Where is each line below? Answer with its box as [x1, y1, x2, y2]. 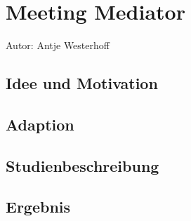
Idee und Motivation [6, 72, 158, 94]
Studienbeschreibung [6, 154, 159, 176]
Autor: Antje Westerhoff [6, 38, 110, 53]
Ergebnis [6, 196, 71, 217]
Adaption [6, 113, 74, 135]
